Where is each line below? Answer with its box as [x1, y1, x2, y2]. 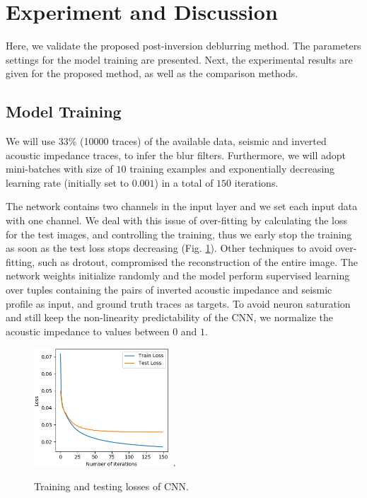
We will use [6, 134, 56, 149]
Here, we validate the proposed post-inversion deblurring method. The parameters [6, 38, 361, 53]
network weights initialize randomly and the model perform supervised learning [6, 268, 350, 283]
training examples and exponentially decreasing [129, 161, 335, 176]
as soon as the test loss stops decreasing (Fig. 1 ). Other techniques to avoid [6, 241, 332, 255]
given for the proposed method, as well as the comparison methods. [6, 66, 298, 81]
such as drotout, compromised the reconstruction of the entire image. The [37, 254, 358, 269]
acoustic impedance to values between [6, 323, 170, 338]
